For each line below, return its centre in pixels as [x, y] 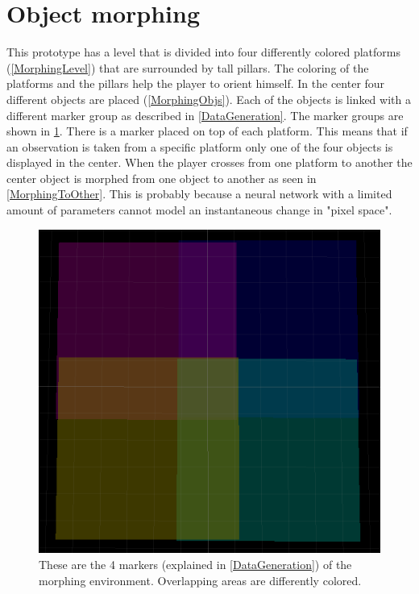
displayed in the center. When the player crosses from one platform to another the [209, 162]
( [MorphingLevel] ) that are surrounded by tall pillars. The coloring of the [188, 67]
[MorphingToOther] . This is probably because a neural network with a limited [199, 194]
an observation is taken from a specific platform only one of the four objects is [200, 146]
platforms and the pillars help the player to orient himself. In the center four [196, 83]
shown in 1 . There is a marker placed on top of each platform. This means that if [207, 131]
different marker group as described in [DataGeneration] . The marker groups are [205, 115]
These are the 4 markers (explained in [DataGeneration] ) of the [195, 564]
